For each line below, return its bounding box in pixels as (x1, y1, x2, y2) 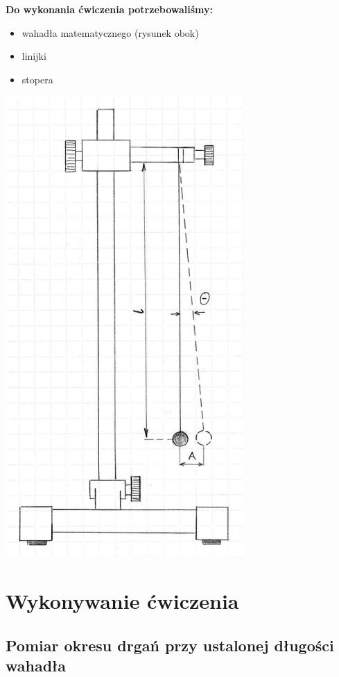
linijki (21, 49, 46, 63)
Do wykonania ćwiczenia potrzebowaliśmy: (6, 2, 213, 16)
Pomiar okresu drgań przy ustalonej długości (6, 634, 334, 655)
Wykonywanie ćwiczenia (6, 587, 239, 615)
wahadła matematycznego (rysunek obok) (21, 25, 199, 40)
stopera (21, 72, 53, 86)
